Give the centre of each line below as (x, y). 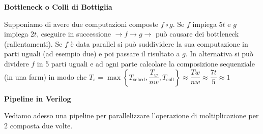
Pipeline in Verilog (38, 98)
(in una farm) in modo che (46, 76)
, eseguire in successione (74, 34)
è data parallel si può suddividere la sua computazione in (159, 43)
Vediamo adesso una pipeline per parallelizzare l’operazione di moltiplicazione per (131, 115)
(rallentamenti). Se (33, 43)
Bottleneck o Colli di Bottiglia (58, 7)
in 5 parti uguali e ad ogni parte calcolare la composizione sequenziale (146, 63)
